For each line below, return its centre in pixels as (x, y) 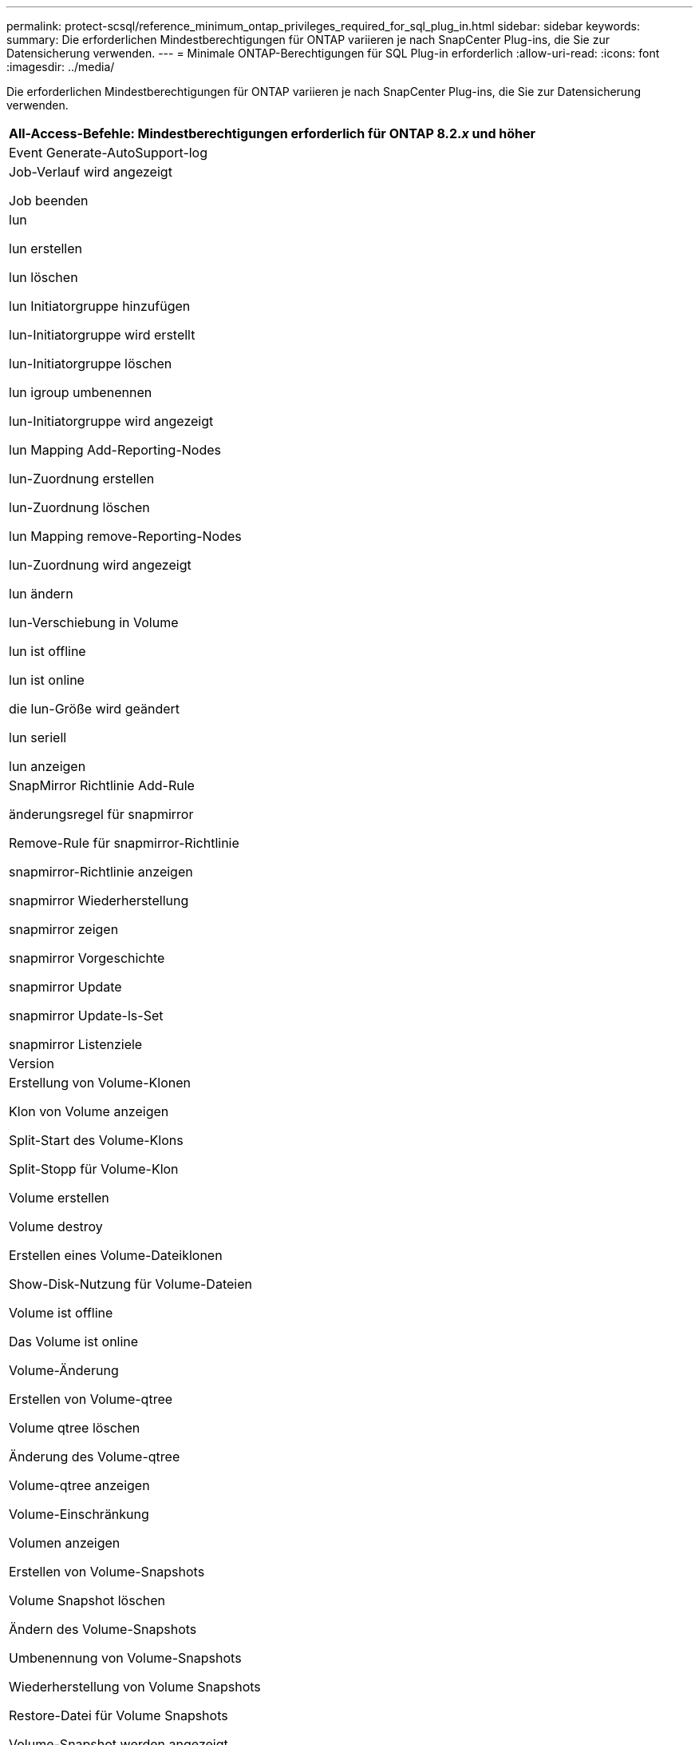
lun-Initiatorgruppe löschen (91, 364)
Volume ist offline (61, 1313)
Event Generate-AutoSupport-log (109, 153)
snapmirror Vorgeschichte (87, 958)
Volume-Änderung (64, 1370)
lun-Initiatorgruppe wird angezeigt (111, 421)
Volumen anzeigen (65, 1543)
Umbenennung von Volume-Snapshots (125, 1658)
